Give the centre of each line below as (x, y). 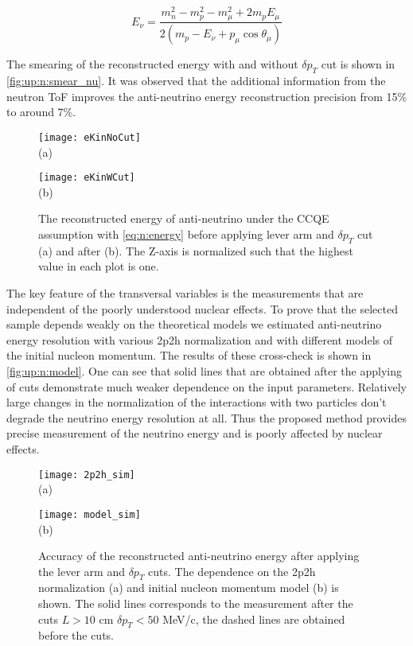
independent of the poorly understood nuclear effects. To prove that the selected (202, 308)
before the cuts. (76, 635)
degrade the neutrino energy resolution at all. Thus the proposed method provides (207, 417)
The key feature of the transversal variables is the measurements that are (185, 293)
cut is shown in (358, 64)
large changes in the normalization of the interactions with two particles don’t (197, 402)
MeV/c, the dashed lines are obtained (254, 619)
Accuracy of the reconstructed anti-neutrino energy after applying (199, 556)
